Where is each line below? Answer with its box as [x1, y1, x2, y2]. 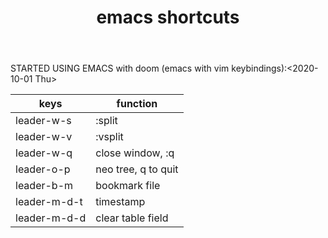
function [116, 97, 158, 111]
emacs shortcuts [96, 6, 240, 29]
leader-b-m [15, 179, 74, 193]
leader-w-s [15, 114, 72, 128]
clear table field [95, 211, 169, 225]
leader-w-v [15, 130, 73, 144]
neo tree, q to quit [95, 162, 179, 176]
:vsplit [95, 130, 124, 144]
